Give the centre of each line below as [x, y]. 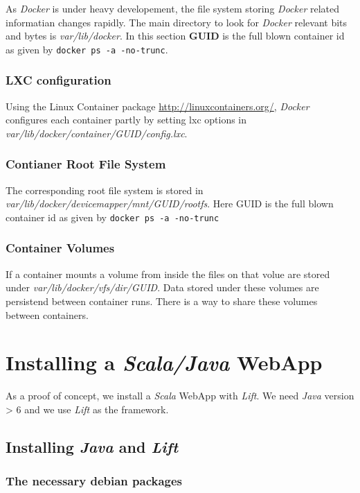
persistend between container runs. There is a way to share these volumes [162, 301]
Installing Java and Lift [92, 446]
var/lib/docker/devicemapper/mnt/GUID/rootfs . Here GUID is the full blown [170, 204]
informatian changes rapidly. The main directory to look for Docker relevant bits [177, 22]
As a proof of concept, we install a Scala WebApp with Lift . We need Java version [180, 396]
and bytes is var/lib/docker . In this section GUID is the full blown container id [175, 36]
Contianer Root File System [86, 164]
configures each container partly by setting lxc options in [126, 120]
